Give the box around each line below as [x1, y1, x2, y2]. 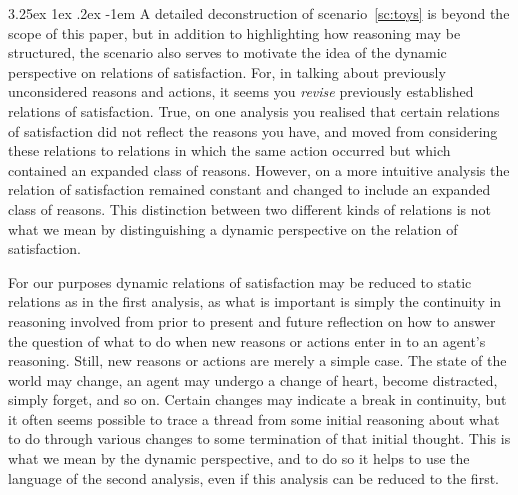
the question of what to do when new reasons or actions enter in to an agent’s [8, 330, 486, 351]
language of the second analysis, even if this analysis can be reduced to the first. [8, 467, 499, 488]
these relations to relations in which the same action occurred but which [8, 140, 451, 161]
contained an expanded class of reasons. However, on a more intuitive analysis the [8, 159, 510, 180]
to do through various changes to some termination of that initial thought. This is [8, 428, 511, 449]
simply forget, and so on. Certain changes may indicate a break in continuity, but [8, 389, 507, 410]
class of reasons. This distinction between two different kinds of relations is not [8, 198, 491, 219]
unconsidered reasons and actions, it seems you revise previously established [8, 81, 474, 102]
